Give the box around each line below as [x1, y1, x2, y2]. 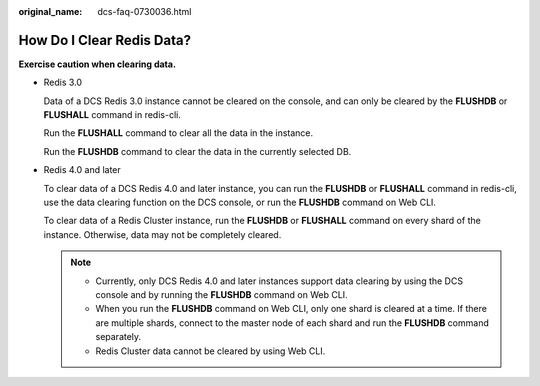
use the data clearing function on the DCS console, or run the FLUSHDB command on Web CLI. [43, 196, 437, 209]
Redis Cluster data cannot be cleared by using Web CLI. [95, 345, 326, 357]
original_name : [18, 6, 83, 17]
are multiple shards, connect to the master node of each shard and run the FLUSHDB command [95, 316, 489, 329]
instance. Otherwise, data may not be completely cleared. [43, 228, 282, 240]
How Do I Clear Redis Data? [18, 31, 192, 49]
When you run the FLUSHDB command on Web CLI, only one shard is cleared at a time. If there [95, 303, 487, 315]
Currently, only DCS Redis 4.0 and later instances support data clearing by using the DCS [95, 275, 464, 287]
